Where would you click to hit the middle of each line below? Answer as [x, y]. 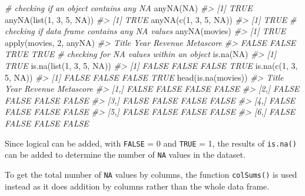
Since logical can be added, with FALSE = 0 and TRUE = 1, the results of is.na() [151, 143]
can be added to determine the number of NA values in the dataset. [125, 155]
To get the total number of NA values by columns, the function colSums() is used [151, 174]
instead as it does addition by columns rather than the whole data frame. [137, 186]
